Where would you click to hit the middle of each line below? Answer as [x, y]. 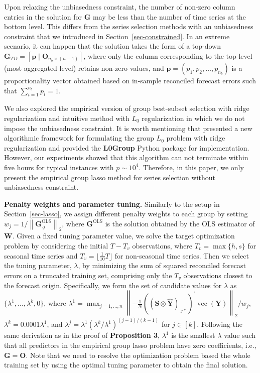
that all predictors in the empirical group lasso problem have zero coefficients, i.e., [130, 345]
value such [240, 335]
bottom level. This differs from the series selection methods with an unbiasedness [129, 26]
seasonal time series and [41, 255]
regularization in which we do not [193, 118]
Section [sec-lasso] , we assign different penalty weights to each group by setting [126, 214]
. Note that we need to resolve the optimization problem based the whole [138, 355]
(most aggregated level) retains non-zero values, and [84, 68]
